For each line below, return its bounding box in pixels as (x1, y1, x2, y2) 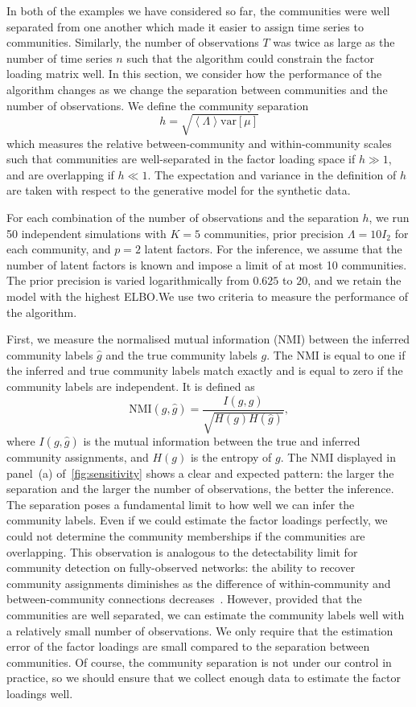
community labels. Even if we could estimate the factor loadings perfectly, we (6, 512, 388, 528)
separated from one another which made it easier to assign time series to (6, 18, 364, 35)
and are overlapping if (6, 166, 114, 183)
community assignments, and (6, 449, 149, 466)
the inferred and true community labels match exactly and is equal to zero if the (6, 362, 403, 379)
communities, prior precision (204, 224, 344, 241)
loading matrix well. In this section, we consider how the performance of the (6, 65, 382, 82)
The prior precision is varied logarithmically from (6, 272, 249, 289)
